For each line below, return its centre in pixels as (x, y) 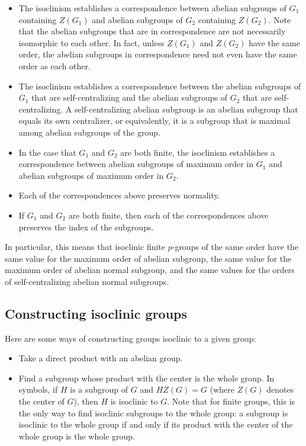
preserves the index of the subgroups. (86, 227)
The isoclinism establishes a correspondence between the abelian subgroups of (160, 86)
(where (222, 389)
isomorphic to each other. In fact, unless (91, 42)
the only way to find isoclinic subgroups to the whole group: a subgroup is (153, 413)
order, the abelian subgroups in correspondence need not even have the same (158, 54)
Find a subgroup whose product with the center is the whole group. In (146, 378)
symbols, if (38, 389)
